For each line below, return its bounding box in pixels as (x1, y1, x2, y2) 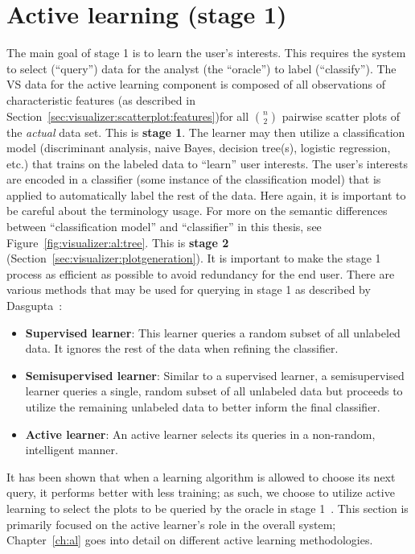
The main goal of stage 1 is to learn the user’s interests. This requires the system (6, 44, 406, 61)
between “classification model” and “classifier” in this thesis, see (6, 218, 322, 235)
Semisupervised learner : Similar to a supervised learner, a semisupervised (25, 366, 405, 383)
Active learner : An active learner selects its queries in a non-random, (25, 425, 376, 442)
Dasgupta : (6, 297, 63, 314)
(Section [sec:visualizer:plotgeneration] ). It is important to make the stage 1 (6, 250, 381, 267)
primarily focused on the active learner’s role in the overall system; (6, 515, 336, 532)
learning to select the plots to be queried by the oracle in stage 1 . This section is (6, 499, 409, 516)
